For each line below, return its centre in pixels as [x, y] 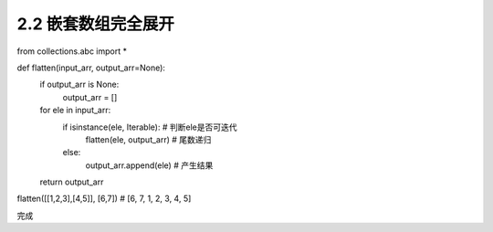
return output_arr [72, 182]
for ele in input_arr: [75, 111]
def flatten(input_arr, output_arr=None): [91, 68]
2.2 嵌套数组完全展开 [96, 24]
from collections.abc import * [72, 51]
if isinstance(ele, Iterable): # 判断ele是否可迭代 [150, 127]
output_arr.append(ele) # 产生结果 [149, 165]
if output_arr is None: [79, 84]
